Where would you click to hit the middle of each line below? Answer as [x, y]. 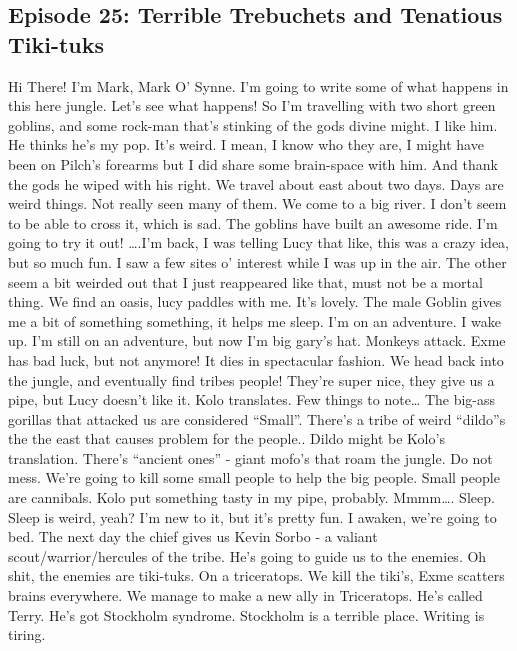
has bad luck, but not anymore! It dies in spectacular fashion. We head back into [256, 359]
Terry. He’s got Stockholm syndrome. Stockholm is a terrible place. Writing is [246, 614]
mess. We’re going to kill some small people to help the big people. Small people [254, 477]
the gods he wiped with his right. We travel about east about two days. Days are [256, 183]
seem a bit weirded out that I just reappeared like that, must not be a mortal [245, 281]
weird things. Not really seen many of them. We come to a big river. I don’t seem [257, 203]
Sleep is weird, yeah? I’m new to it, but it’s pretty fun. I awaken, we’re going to [252, 516]
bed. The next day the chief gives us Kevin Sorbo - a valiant [193, 536]
